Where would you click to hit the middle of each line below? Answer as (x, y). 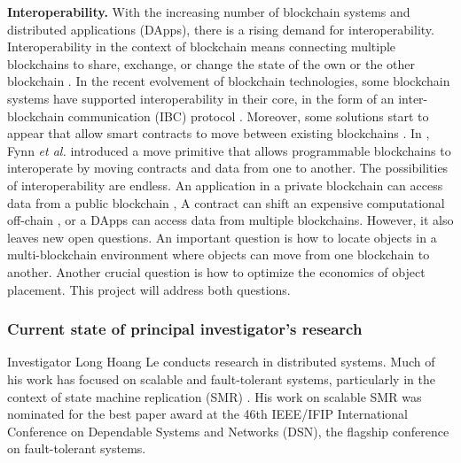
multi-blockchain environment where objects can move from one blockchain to (219, 255)
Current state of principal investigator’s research (185, 329)
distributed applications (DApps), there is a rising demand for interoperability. (221, 29)
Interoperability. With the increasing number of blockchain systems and (209, 12)
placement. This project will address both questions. (149, 289)
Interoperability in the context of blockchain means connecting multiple (202, 46)
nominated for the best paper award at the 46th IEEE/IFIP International (207, 414)
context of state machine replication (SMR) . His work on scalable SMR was (215, 396)
